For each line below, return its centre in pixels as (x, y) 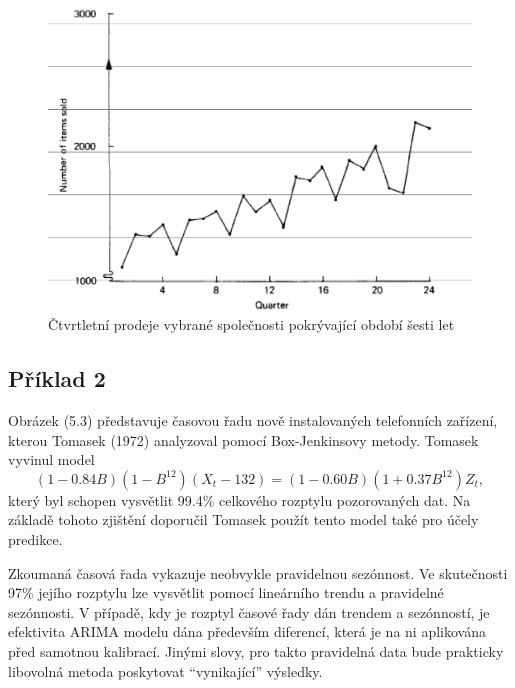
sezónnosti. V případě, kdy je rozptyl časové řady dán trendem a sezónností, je (249, 611)
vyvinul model (51, 459)
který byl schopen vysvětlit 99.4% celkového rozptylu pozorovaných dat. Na (239, 499)
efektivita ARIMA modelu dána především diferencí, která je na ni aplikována (247, 631)
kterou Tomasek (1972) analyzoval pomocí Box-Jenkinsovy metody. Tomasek (243, 439)
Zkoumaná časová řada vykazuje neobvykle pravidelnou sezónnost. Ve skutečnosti (258, 572)
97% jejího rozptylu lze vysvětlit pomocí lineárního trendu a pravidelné (226, 592)
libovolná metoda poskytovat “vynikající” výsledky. (165, 670)
